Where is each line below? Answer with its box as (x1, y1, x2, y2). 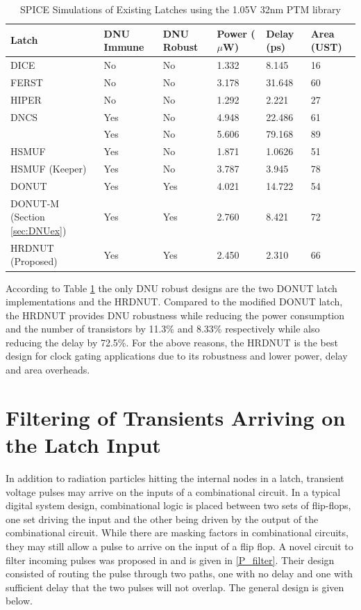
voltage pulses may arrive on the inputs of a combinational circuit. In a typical (6, 484, 341, 499)
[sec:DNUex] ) (10, 223, 67, 237)
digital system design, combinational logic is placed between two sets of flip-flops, (6, 498, 351, 513)
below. (6, 593, 33, 608)
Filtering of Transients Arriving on (6, 403, 346, 431)
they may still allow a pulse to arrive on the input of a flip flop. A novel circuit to (6, 538, 353, 553)
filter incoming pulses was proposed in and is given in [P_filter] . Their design (6, 552, 335, 567)
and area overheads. (6, 362, 90, 377)
